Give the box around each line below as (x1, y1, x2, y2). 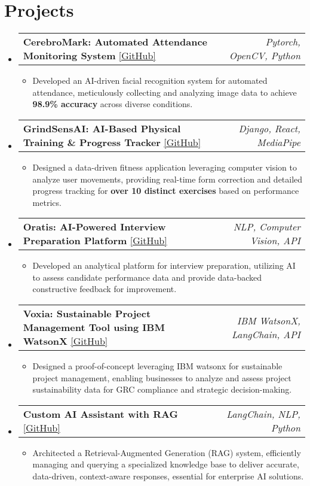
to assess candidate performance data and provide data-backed (32, 271, 262, 283)
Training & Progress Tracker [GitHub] (23, 135, 201, 149)
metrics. (32, 196, 62, 208)
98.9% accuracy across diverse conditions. (32, 98, 193, 110)
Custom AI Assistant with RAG (23, 406, 178, 421)
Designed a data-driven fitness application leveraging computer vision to (32, 160, 297, 173)
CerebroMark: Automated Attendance (23, 35, 208, 49)
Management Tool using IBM (23, 320, 165, 335)
